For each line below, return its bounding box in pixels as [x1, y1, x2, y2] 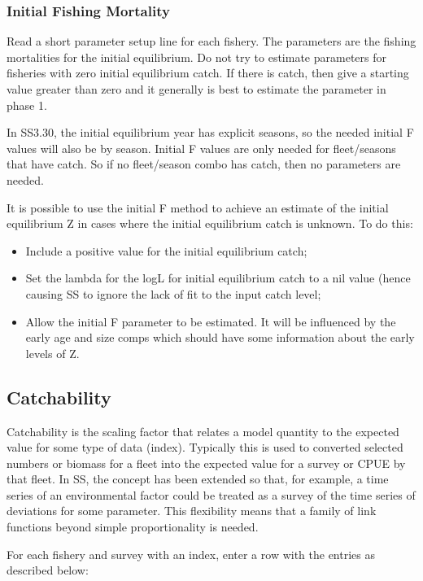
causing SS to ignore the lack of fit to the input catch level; [25, 285, 321, 302]
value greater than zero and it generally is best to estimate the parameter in [7, 81, 386, 97]
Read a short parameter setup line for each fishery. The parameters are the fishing [7, 33, 416, 50]
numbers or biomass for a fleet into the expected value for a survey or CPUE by [7, 454, 406, 471]
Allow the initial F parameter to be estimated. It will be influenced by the [25, 312, 396, 330]
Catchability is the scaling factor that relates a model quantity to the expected [7, 422, 399, 439]
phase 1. [7, 96, 47, 113]
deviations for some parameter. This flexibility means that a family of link [7, 502, 377, 519]
